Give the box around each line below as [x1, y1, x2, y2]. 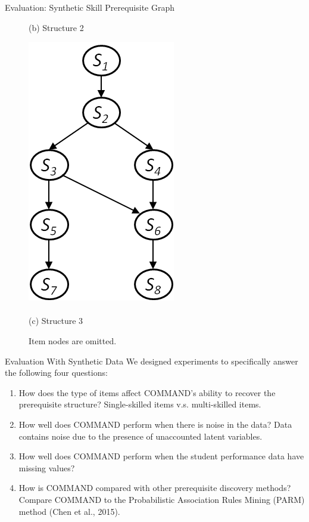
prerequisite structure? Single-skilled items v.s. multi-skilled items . [18, 398, 261, 410]
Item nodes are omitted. [29, 334, 117, 347]
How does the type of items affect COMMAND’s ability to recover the [18, 386, 276, 399]
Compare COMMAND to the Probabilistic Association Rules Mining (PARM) [18, 493, 305, 505]
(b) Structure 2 [29, 21, 84, 33]
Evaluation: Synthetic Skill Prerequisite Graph [5, 1, 175, 13]
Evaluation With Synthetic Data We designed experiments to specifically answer [5, 354, 298, 367]
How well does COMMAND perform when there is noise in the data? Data [18, 418, 292, 430]
